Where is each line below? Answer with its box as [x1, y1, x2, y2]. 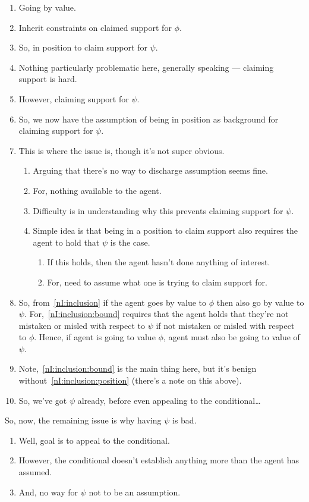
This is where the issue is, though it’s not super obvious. [18, 144, 225, 156]
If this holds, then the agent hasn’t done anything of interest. [47, 256, 270, 268]
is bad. [172, 414, 197, 426]
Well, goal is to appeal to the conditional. [18, 434, 170, 446]
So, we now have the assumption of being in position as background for [18, 112, 279, 125]
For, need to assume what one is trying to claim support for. [47, 275, 267, 288]
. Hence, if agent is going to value [34, 331, 156, 343]
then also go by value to [216, 296, 304, 308]
